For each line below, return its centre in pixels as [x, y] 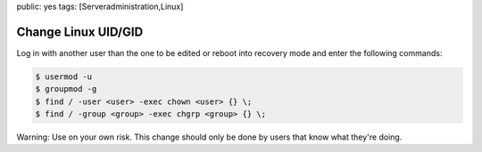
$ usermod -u [64, 76]
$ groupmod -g [66, 89]
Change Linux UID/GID [80, 32]
